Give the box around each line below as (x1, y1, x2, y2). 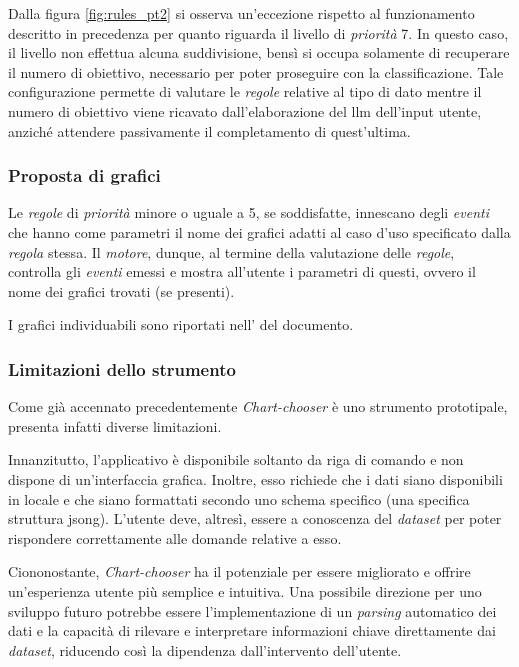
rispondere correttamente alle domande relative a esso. (8, 527, 342, 548)
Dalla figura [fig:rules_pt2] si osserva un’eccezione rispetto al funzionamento (8, 3, 475, 23)
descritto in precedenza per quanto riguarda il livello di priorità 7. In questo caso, (8, 22, 509, 43)
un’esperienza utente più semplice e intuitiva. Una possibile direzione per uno (8, 580, 482, 601)
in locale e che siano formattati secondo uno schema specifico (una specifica (8, 488, 470, 509)
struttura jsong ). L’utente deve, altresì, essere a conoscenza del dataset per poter (8, 508, 502, 529)
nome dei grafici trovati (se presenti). (8, 280, 235, 301)
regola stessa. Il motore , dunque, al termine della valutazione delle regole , (8, 241, 455, 262)
